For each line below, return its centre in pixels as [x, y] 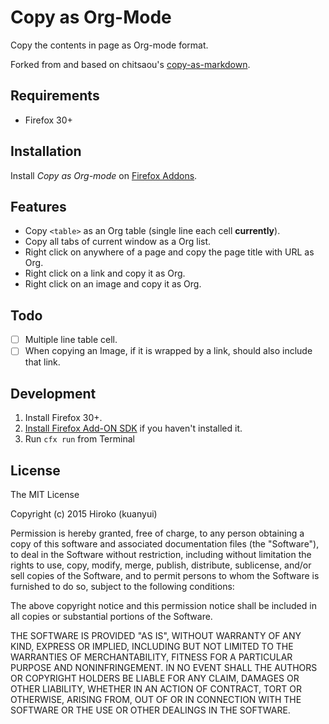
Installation [46, 151]
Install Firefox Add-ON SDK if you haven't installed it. [133, 428]
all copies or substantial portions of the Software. [111, 616]
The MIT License [45, 494]
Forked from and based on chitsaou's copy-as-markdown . [130, 64]
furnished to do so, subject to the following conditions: [122, 586]
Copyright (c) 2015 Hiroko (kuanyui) [84, 513]
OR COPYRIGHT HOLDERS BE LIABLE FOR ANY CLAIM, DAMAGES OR [155, 678]
